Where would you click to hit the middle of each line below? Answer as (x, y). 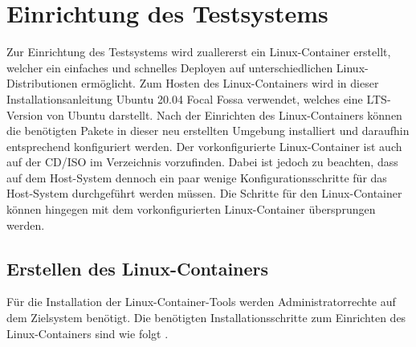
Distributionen (42, 83)
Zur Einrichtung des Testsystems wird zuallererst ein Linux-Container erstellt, (199, 52)
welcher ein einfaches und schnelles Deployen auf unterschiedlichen (170, 67)
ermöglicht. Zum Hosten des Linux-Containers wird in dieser (230, 83)
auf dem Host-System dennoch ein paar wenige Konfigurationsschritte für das (197, 177)
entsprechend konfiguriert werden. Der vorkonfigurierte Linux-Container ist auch (204, 146)
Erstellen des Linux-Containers (138, 268)
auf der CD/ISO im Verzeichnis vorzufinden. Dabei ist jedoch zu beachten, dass (202, 162)
